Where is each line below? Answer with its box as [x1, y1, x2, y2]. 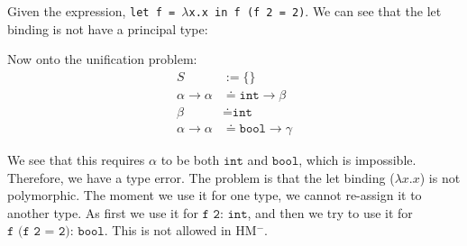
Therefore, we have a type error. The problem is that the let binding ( [7, 168, 395, 187]
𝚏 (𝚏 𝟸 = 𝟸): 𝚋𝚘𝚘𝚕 [7, 225, 105, 239]
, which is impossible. [298, 150, 417, 169]
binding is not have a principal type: [7, 19, 208, 38]
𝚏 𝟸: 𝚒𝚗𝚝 [202, 207, 248, 221]
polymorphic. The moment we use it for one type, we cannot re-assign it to [7, 186, 422, 205]
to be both [160, 150, 220, 169]
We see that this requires [7, 150, 145, 169]
